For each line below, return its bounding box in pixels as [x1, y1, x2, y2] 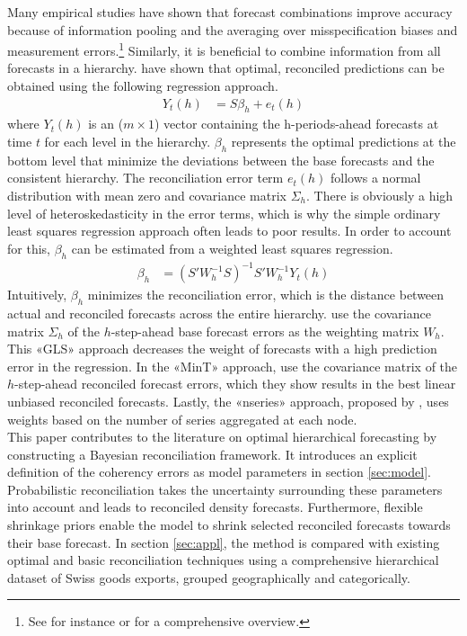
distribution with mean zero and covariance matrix [7, 186, 286, 205]
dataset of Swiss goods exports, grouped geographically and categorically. [7, 568, 410, 587]
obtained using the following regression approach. [7, 76, 278, 95]
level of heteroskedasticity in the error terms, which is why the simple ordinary [7, 203, 441, 222]
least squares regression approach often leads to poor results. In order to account [7, 221, 452, 240]
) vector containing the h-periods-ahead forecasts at [154, 114, 439, 133]
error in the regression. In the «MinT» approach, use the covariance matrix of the [7, 356, 458, 375]
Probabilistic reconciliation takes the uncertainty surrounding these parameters [7, 479, 443, 498]
